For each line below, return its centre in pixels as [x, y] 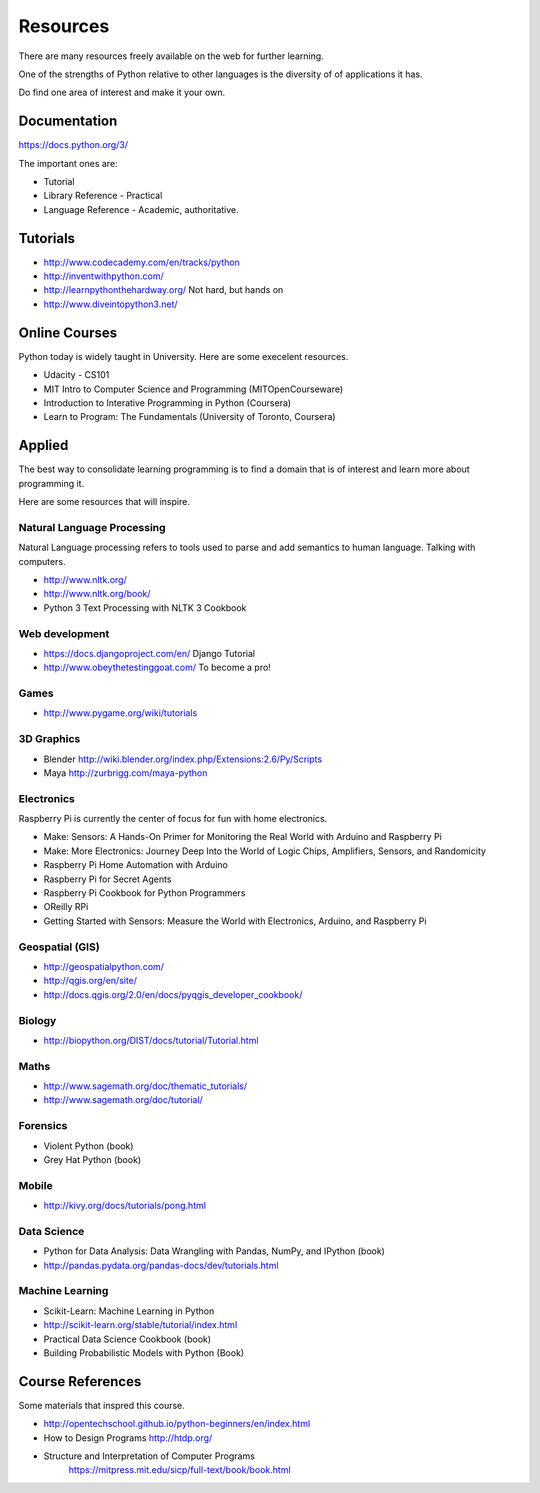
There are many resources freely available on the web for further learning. [171, 56]
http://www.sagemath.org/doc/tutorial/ [123, 1100]
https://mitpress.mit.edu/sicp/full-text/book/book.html [179, 1470]
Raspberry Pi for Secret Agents [107, 879]
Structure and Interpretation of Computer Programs [149, 1456]
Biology [37, 1020]
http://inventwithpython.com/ [103, 276]
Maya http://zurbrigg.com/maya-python [125, 772]
